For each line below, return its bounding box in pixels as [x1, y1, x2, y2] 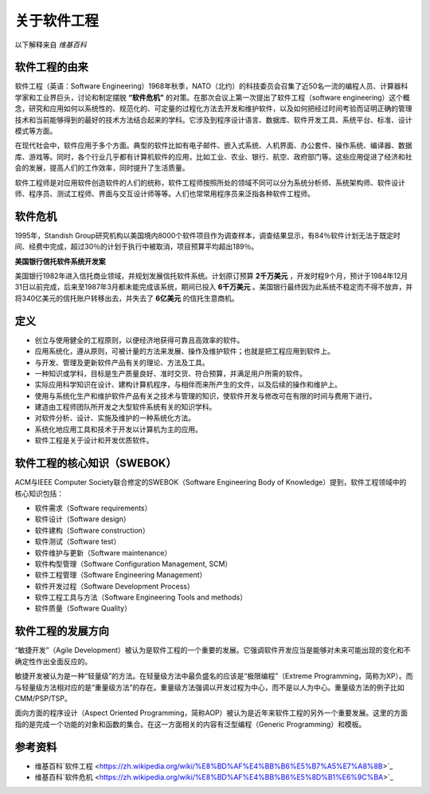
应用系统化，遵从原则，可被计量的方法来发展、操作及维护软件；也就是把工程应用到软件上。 [34, 347, 334, 356]
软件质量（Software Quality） [34, 603, 131, 613]
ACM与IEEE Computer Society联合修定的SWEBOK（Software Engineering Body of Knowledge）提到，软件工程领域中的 [14, 478, 407, 487]
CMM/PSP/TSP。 [14, 694, 72, 703]
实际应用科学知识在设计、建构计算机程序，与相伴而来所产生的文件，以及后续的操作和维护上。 [34, 379, 342, 390]
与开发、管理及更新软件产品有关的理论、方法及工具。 [34, 357, 209, 367]
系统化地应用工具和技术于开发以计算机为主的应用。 [34, 424, 202, 434]
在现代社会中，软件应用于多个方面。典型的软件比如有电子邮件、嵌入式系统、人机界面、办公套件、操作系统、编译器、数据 [14, 140, 412, 151]
